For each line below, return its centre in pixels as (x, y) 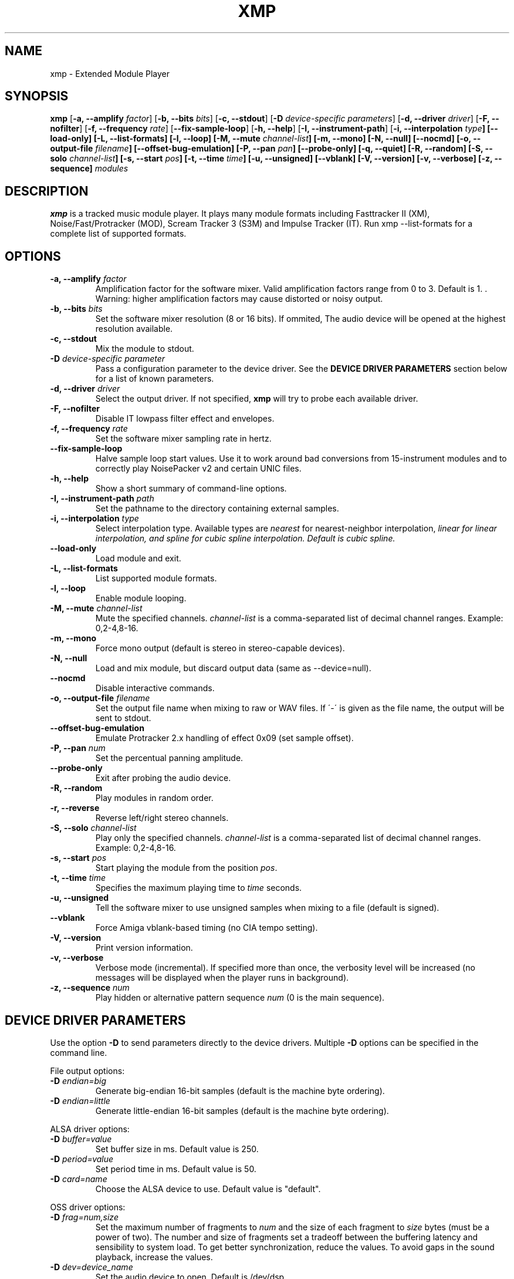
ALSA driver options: (90, 1129)
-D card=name (79, 1179)
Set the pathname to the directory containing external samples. (217, 509)
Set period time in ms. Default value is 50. (176, 1169)
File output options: (87, 1071)
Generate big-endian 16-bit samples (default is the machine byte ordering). (240, 1090)
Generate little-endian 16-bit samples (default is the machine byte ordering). (242, 1110)
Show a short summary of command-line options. (191, 489)
